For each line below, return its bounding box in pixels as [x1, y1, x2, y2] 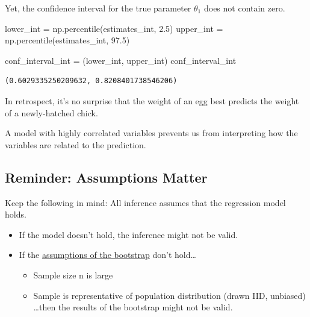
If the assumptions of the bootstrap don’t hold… [19, 248, 196, 261]
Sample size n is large [33, 268, 113, 281]
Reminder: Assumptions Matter [5, 168, 208, 186]
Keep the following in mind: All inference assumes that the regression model [5, 196, 286, 209]
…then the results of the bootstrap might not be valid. [33, 301, 233, 313]
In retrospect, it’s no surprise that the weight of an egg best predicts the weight [5, 94, 299, 107]
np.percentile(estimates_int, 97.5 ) [5, 34, 130, 46]
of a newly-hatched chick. [5, 106, 98, 119]
